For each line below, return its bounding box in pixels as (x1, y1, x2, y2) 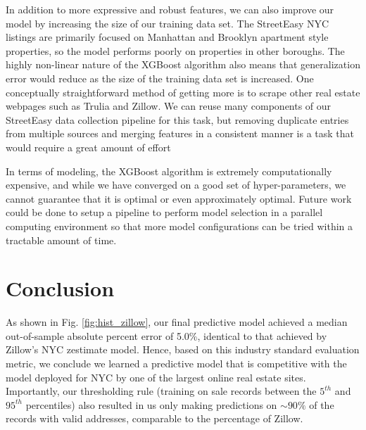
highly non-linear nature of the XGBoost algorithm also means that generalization (6, 57, 360, 72)
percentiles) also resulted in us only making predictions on (25, 397, 277, 412)
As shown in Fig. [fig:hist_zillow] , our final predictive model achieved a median (6, 315, 348, 329)
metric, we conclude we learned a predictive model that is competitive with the (6, 356, 347, 370)
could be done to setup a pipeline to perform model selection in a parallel (6, 205, 323, 220)
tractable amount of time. (6, 232, 117, 247)
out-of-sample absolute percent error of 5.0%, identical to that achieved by (6, 328, 327, 343)
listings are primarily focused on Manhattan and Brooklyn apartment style (6, 30, 329, 44)
